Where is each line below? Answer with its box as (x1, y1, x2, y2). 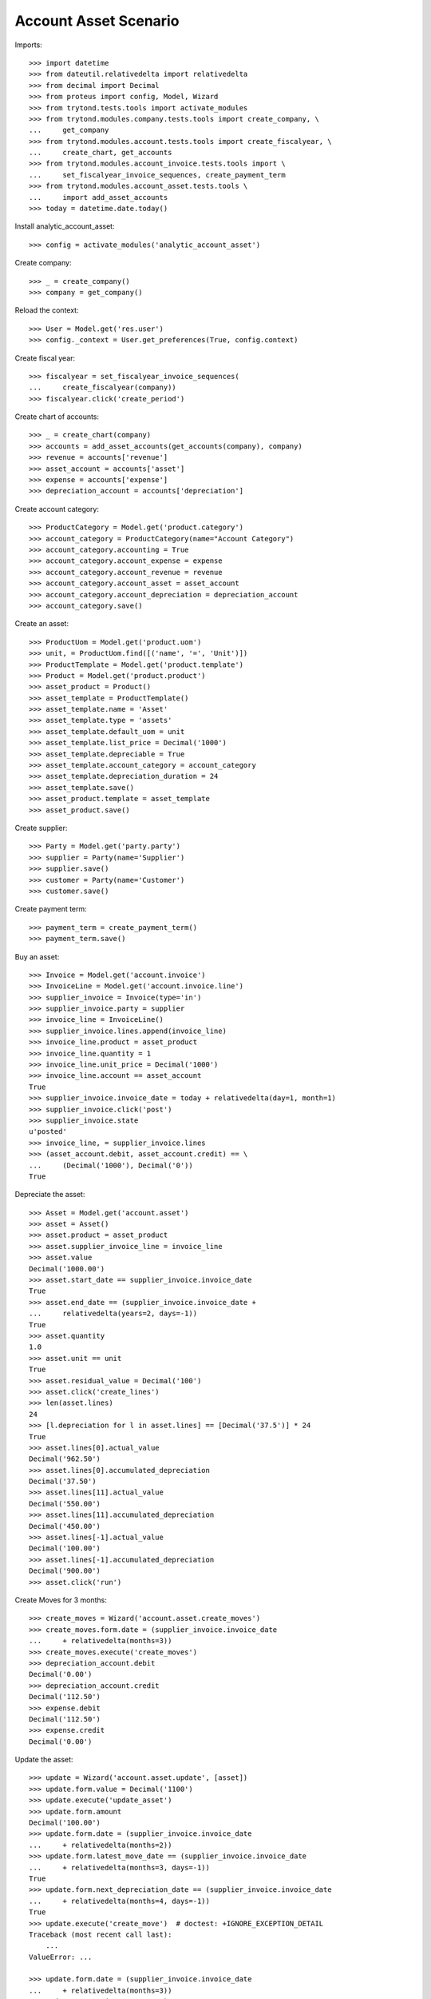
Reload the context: (14, 305, 79, 315)
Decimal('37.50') (29, 1477, 97, 1486)
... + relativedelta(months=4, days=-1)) (29, 1896, 211, 1905)
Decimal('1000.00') (29, 1264, 105, 1273)
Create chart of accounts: (14, 412, 100, 421)
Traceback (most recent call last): (29, 1929, 172, 1939)
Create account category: (14, 504, 100, 513)
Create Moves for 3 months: (14, 1595, 107, 1605)
